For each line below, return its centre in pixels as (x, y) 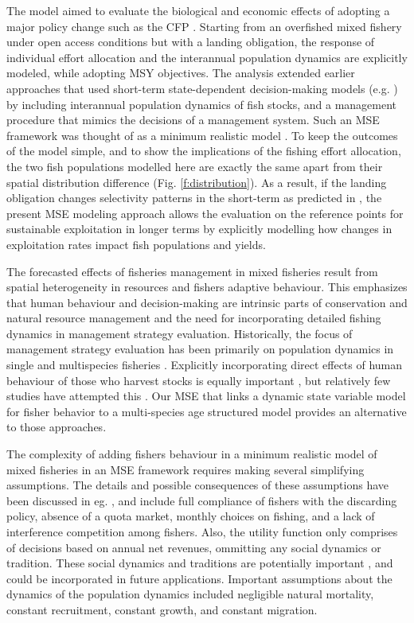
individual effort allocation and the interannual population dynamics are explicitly (207, 57)
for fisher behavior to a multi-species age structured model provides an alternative (207, 411)
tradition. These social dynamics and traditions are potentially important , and (200, 563)
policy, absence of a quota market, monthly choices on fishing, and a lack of (191, 516)
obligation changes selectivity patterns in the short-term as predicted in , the (194, 198)
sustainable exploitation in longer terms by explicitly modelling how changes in (199, 229)
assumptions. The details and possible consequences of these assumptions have (197, 485)
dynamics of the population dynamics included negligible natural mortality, (190, 594)
